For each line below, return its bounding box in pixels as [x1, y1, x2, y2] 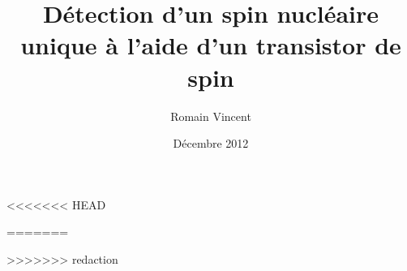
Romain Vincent [170, 107, 251, 124]
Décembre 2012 [173, 135, 249, 152]
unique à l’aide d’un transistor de [20, 28, 401, 62]
